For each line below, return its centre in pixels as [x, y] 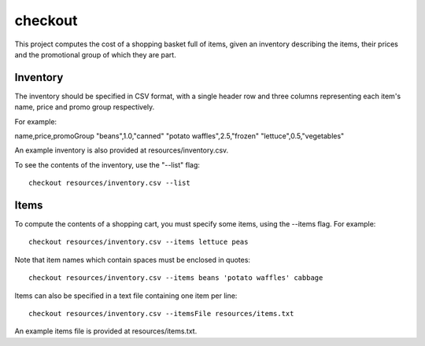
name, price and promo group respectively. [85, 107]
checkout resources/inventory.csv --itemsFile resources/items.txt [161, 314]
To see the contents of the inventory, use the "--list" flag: [107, 164]
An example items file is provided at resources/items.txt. [106, 331]
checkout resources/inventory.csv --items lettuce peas [139, 242]
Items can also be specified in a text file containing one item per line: [126, 296]
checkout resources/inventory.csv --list [109, 183]
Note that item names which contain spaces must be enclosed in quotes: [133, 259]
